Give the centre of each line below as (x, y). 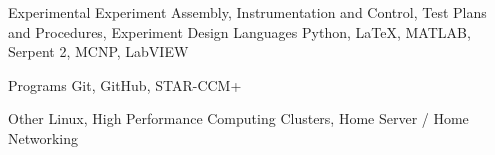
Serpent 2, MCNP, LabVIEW (98, 51)
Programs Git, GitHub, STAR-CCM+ (125, 84)
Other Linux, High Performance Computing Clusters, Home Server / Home (238, 118)
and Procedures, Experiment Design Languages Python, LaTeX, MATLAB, (239, 31)
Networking (43, 137)
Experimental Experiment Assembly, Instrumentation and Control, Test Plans (247, 12)
